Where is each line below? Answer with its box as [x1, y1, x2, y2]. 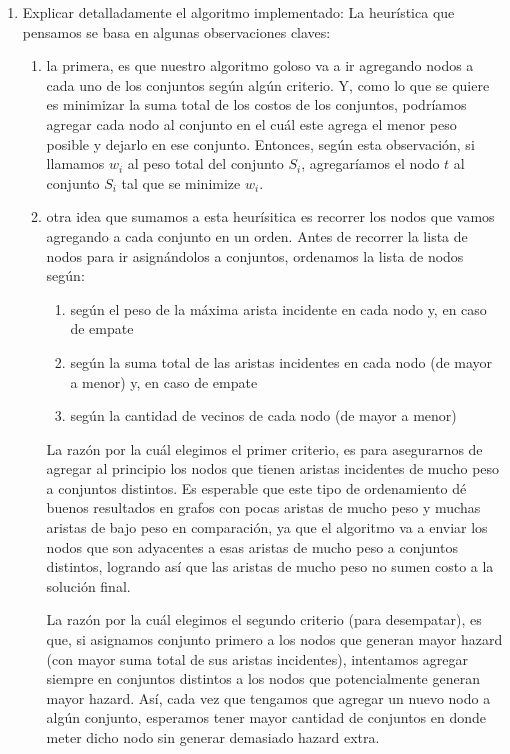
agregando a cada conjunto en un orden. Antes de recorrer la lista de [46, 225, 468, 246]
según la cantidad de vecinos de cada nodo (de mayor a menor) [70, 405, 457, 426]
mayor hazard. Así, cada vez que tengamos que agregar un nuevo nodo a [46, 687, 491, 708]
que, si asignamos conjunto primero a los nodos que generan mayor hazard [46, 629, 503, 650]
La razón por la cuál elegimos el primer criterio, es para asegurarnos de [46, 438, 483, 459]
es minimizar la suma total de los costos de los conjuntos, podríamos [46, 94, 467, 115]
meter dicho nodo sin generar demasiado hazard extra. [46, 727, 380, 747]
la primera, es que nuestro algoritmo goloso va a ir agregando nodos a [46, 55, 474, 76]
